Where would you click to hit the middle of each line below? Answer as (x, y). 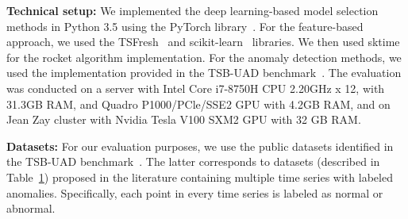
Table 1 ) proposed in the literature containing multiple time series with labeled (200, 177)
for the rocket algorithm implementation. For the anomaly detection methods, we (204, 57)
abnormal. (31, 208)
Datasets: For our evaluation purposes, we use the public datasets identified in (200, 146)
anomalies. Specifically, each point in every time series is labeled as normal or (195, 192)
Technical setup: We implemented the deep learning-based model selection (192, 10)
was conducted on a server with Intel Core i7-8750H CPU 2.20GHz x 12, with (196, 88)
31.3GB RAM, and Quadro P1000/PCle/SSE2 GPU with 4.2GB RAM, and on (198, 104)
